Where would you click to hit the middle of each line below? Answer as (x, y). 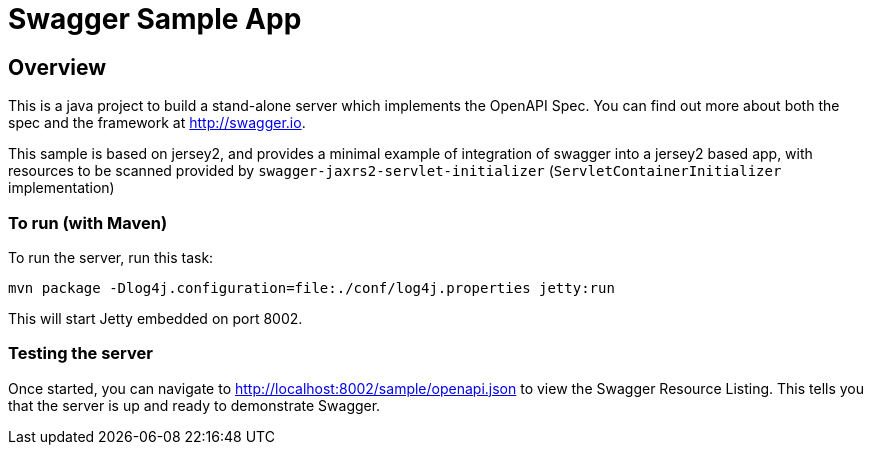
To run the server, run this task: (111, 257)
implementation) (61, 188)
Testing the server (80, 353)
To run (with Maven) (88, 222)
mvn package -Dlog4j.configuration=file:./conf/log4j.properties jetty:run (311, 287)
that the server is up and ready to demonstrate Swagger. (194, 405)
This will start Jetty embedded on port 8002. (155, 318)
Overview (57, 67)
